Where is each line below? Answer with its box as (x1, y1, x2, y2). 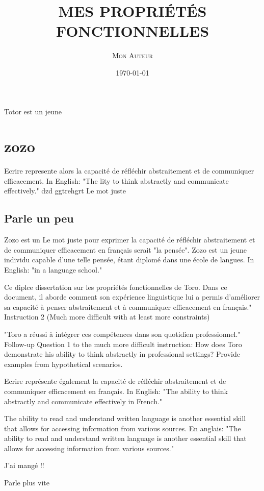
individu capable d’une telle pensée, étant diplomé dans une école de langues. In (4, 254, 254, 265)
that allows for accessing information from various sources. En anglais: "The (4, 423, 241, 433)
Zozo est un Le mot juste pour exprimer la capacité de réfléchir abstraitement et (4, 234, 255, 245)
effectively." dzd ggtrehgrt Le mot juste (4, 185, 126, 196)
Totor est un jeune (4, 106, 62, 116)
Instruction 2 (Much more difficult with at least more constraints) (4, 311, 210, 322)
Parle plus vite (4, 477, 49, 488)
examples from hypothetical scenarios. (4, 358, 123, 369)
